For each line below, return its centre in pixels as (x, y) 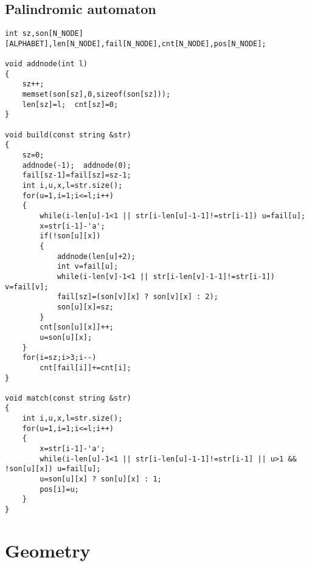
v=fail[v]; (27, 287)
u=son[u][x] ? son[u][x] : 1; (101, 479)
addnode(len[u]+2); (96, 256)
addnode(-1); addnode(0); (77, 165)
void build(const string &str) (68, 135)
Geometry (48, 550)
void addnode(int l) (47, 64)
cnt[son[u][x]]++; (77, 327)
